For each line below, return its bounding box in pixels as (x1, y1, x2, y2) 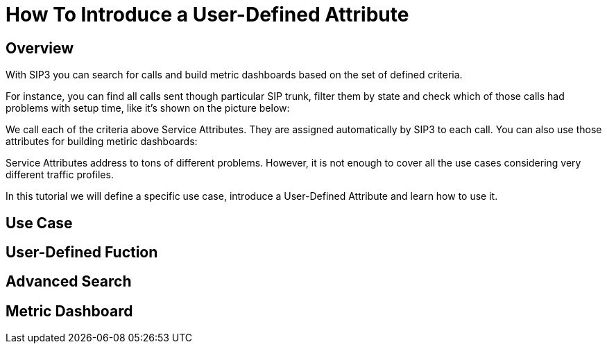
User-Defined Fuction (6, 244, 158, 262)
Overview (6, 39, 74, 57)
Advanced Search (6, 273, 132, 291)
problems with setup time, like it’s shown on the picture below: (6, 102, 290, 114)
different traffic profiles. (6, 169, 114, 181)
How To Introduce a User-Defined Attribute (6, 3, 409, 26)
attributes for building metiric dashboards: (6, 135, 198, 148)
